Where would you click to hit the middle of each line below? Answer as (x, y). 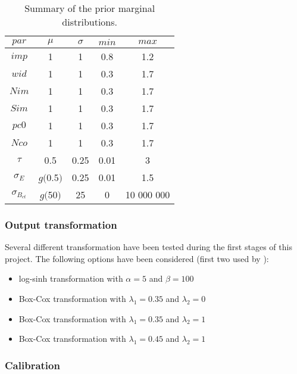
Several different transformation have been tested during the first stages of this (148, 247)
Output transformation (61, 224)
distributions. (90, 22)
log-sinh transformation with (71, 278)
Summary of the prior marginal (90, 8)
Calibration (32, 365)
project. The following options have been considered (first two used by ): (137, 258)
